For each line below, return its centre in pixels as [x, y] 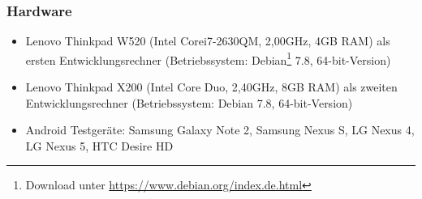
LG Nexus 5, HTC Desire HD [99, 145]
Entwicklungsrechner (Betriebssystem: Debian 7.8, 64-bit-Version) [189, 102]
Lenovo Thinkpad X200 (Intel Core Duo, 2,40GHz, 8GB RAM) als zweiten [211, 87]
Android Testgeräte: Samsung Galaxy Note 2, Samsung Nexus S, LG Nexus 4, [220, 130]
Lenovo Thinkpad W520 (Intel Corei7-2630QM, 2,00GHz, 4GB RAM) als [208, 41]
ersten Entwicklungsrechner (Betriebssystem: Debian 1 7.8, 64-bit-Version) [208, 58]
